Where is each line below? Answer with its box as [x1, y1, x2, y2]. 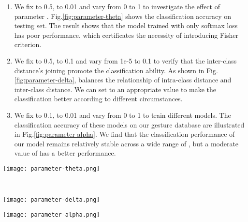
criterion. [14, 39, 42, 49]
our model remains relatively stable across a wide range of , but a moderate [14, 138, 239, 148]
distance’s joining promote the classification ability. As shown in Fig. [14, 65, 218, 75]
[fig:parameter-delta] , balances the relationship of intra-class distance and [14, 75, 232, 85]
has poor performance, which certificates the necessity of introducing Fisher [14, 30, 238, 40]
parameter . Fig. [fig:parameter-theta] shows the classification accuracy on [14, 11, 232, 21]
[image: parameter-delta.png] [3, 196, 100, 204]
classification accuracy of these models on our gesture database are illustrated [14, 119, 245, 129]
